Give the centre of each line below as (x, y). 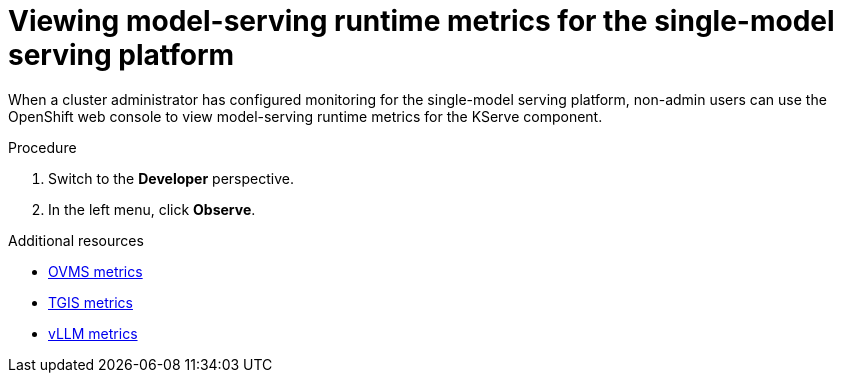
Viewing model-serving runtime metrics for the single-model (421, 21)
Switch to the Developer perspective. (171, 178)
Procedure (42, 147)
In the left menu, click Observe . (152, 209)
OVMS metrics (95, 271)
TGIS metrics (90, 302)
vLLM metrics (93, 333)
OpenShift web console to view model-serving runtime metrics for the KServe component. (305, 116)
